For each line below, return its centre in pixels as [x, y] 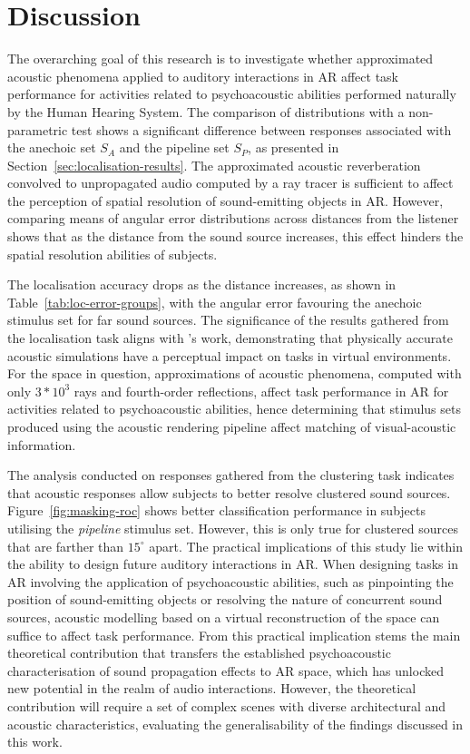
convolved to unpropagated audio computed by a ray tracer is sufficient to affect [230, 183]
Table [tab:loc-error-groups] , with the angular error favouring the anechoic [215, 302]
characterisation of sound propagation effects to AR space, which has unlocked [225, 670]
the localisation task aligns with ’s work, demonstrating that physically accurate [230, 338]
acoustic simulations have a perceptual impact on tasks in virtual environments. [230, 355]
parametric [38, 129]
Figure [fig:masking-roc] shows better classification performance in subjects [217, 510]
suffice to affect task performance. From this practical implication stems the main [234, 635]
